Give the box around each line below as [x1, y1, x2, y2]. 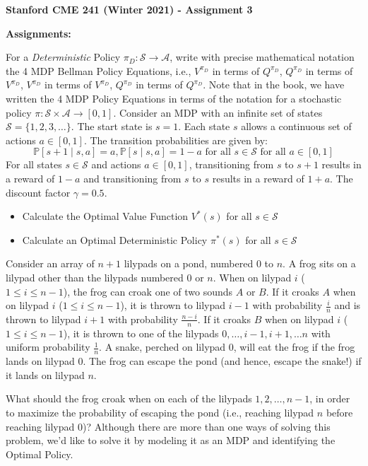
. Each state [178, 119, 230, 134]
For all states [6, 157, 62, 172]
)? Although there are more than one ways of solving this [82, 419, 331, 433]
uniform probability [6, 339, 90, 354]
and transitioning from [83, 170, 182, 185]
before [326, 404, 353, 419]
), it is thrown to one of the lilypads [63, 325, 219, 340]
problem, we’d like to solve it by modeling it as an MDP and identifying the [6, 433, 336, 448]
